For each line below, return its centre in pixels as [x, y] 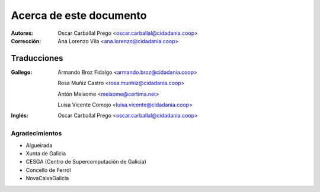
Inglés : [20, 116]
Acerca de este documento [79, 15]
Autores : [22, 33]
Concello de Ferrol [48, 170]
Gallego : [22, 72]
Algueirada [39, 145]
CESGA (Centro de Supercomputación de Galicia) [86, 162]
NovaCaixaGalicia [47, 178]
